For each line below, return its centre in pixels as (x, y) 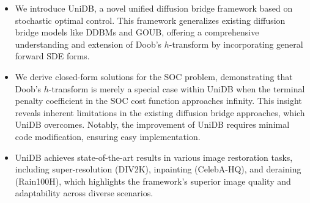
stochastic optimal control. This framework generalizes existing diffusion (150, 20)
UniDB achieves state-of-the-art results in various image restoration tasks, (154, 157)
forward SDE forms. (52, 56)
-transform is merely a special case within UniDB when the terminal (177, 88)
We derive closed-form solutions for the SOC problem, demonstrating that (154, 76)
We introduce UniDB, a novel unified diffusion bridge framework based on (154, 8)
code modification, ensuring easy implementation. (108, 136)
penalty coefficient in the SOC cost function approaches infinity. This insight (158, 101)
